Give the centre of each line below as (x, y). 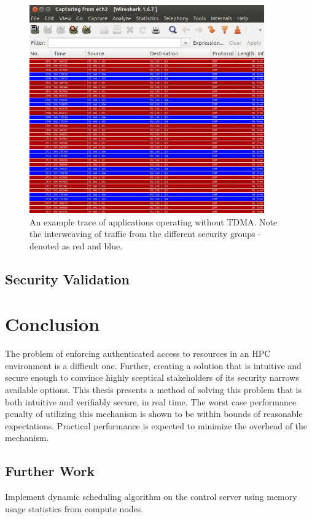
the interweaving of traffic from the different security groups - (145, 234)
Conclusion (53, 324)
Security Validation (67, 279)
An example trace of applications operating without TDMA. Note (154, 221)
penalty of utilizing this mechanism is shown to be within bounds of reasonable (154, 414)
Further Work (50, 471)
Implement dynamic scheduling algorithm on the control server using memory (151, 497)
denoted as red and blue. (76, 245)
